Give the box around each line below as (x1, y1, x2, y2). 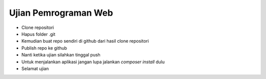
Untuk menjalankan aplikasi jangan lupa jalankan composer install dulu (21, 59, 165, 65)
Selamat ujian (21, 65, 49, 71)
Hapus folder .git (21, 31, 56, 37)
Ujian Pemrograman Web (9, 7, 113, 18)
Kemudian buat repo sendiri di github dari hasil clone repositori (21, 38, 149, 44)
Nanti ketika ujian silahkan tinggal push (21, 52, 100, 58)
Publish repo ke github (21, 45, 67, 51)
